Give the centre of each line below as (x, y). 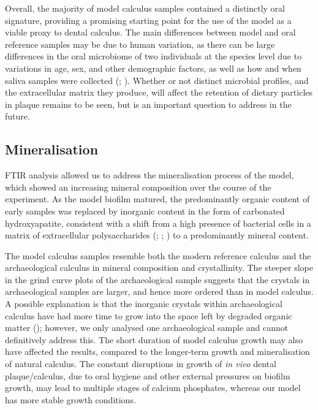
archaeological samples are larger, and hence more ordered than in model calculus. (159, 291)
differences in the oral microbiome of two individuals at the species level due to (153, 56)
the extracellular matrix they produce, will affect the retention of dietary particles (159, 92)
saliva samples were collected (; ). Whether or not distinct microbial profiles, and (157, 80)
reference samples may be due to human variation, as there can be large (140, 44)
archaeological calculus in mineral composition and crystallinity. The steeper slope (159, 268)
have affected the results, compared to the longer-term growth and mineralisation (157, 351)
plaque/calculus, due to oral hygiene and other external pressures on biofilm (148, 375)
